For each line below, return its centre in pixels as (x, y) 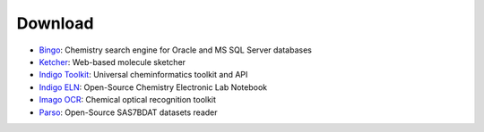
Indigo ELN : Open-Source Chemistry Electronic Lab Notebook (153, 87)
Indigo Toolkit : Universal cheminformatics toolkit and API (143, 75)
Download (55, 23)
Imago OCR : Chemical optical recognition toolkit (128, 100)
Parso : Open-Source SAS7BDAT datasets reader (129, 112)
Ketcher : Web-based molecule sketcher (112, 62)
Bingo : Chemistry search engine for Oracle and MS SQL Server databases (176, 50)
